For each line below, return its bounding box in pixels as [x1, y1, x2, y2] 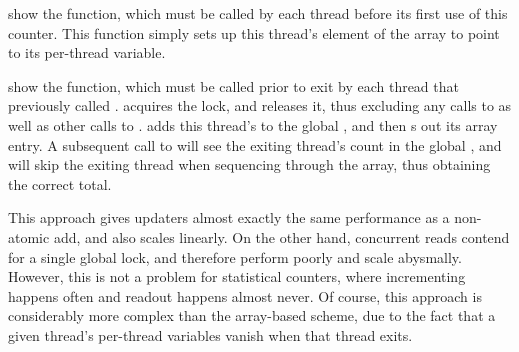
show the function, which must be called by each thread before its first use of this [8, 3, 508, 23]
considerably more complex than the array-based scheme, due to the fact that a [8, 305, 496, 326]
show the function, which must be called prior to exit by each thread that [8, 75, 459, 96]
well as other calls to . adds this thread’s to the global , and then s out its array [8, 114, 498, 135]
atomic [8, 226, 50, 247]
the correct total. [8, 173, 112, 194]
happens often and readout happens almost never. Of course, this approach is [8, 285, 482, 306]
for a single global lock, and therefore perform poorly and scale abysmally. [8, 246, 462, 267]
